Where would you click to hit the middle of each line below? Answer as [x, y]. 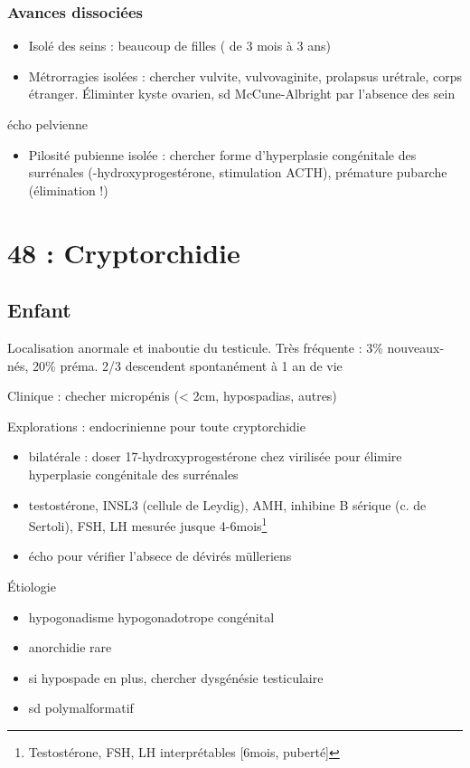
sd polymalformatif [81, 708]
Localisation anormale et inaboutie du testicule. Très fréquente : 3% [195, 347]
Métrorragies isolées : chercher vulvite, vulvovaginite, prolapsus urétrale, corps [245, 76]
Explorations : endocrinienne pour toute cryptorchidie [156, 426]
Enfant [39, 310]
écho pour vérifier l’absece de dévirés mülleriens [160, 556]
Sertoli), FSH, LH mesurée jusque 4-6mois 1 [148, 524]
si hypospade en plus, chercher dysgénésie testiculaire [176, 677]
